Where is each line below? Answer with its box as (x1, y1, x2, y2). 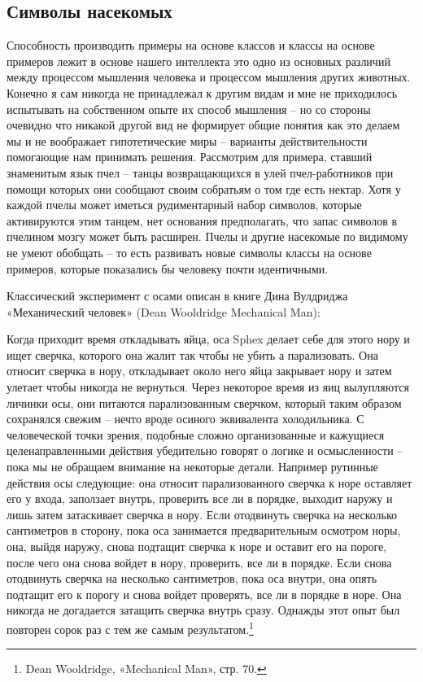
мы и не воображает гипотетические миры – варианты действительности (7, 132, 368, 149)
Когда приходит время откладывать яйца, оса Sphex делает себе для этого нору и (7, 330, 410, 348)
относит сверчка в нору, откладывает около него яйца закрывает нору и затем (7, 362, 392, 379)
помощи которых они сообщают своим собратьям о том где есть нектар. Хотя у (7, 180, 401, 197)
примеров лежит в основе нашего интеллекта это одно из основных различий (7, 52, 390, 69)
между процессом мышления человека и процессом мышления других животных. (7, 68, 411, 85)
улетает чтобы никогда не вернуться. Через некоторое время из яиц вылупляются (7, 378, 409, 396)
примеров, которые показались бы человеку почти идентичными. (7, 260, 329, 277)
